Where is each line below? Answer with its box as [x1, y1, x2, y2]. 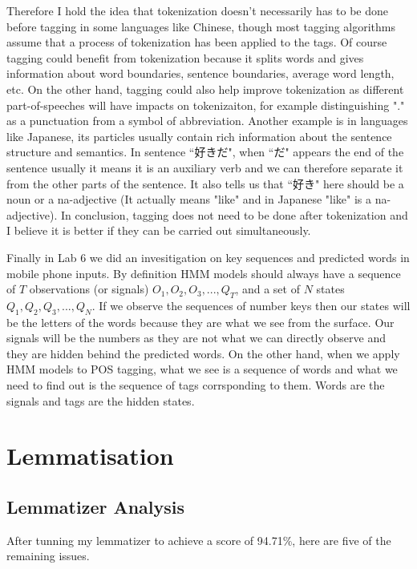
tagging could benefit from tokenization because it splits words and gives [6, 49, 364, 66]
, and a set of [235, 280, 300, 297]
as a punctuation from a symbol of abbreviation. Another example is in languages [6, 112, 408, 129]
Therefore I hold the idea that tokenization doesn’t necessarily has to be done [6, 2, 389, 18]
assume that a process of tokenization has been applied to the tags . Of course [6, 34, 387, 50]
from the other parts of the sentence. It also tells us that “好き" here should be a [6, 175, 404, 192]
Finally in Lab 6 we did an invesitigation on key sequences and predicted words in [6, 248, 410, 265]
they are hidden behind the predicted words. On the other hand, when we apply [6, 345, 400, 361]
